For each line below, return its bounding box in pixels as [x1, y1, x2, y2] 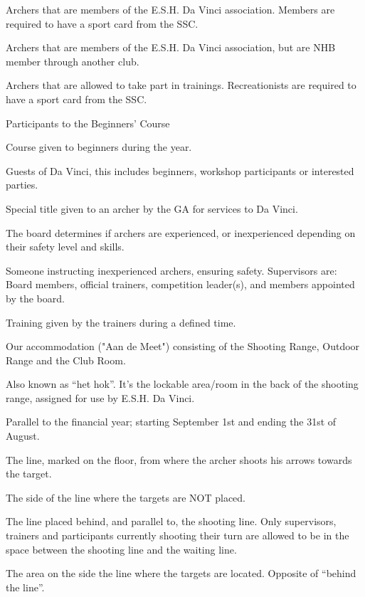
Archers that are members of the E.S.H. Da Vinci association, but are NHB [6, 40, 336, 55]
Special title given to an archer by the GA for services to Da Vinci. [6, 201, 298, 216]
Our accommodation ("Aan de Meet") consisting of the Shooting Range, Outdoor [6, 339, 360, 354]
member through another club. [6, 53, 139, 68]
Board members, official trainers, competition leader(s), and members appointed [6, 277, 355, 292]
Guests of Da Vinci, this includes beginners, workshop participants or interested [6, 163, 354, 178]
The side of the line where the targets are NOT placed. [6, 490, 246, 504]
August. [6, 428, 40, 443]
